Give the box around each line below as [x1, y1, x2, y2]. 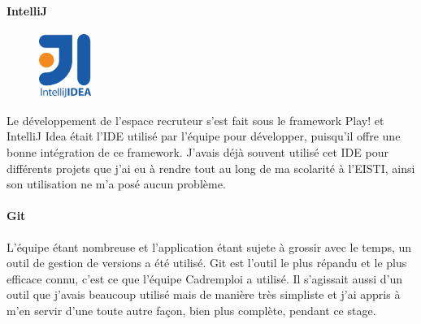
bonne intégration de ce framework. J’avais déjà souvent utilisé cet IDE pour [7, 144, 388, 161]
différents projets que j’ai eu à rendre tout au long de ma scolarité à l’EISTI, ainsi [7, 159, 415, 176]
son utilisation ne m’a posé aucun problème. [7, 175, 226, 192]
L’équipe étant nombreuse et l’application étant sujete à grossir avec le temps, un [7, 238, 412, 255]
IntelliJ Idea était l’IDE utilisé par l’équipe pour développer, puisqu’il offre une [7, 127, 401, 145]
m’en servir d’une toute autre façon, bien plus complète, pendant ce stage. [7, 302, 376, 319]
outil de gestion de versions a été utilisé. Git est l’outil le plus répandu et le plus [7, 254, 407, 271]
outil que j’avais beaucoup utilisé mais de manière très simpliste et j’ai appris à [7, 286, 401, 303]
